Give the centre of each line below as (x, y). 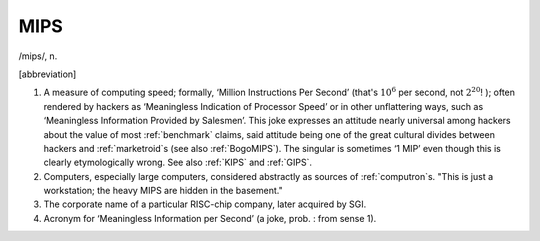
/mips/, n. (38, 56)
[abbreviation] (47, 74)
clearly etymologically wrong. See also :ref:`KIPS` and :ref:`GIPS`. (177, 162)
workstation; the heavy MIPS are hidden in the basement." (163, 191)
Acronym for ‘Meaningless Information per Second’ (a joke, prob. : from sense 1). (210, 218)
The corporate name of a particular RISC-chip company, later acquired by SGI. (205, 204)
